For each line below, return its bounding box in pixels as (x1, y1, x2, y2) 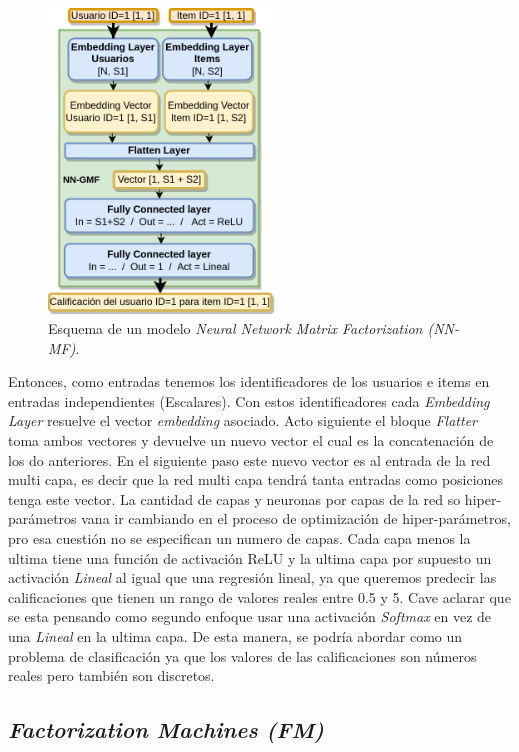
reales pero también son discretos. (8, 665, 215, 686)
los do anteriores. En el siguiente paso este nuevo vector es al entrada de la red (8, 449, 491, 470)
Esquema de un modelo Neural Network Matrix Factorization (48, 318, 423, 339)
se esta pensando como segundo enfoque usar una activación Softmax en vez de (8, 606, 492, 627)
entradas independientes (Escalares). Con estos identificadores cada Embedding (8, 390, 490, 411)
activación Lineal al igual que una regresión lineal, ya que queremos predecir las (8, 567, 497, 588)
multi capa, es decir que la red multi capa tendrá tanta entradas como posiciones (8, 469, 504, 490)
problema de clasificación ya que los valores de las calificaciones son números (8, 645, 477, 666)
